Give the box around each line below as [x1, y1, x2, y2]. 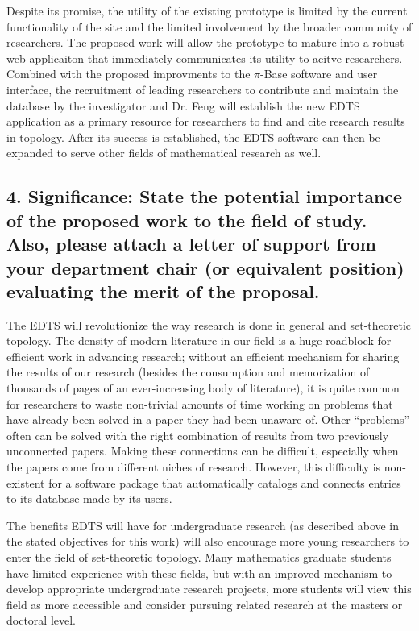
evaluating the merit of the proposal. [6, 278, 320, 303]
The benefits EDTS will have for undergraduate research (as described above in [6, 517, 400, 533]
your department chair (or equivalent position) [6, 255, 404, 280]
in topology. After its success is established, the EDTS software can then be [6, 128, 380, 145]
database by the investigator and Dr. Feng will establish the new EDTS [6, 97, 360, 114]
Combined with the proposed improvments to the [6, 65, 251, 82]
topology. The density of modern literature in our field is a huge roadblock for [6, 332, 392, 349]
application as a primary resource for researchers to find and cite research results [6, 113, 405, 130]
